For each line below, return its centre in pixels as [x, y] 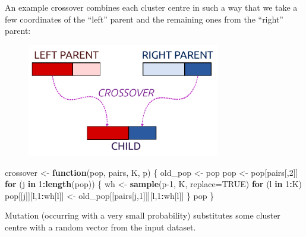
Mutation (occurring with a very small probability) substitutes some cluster [143, 215]
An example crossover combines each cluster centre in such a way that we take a [151, 7]
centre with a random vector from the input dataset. [100, 227]
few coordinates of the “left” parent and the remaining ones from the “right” [144, 19]
